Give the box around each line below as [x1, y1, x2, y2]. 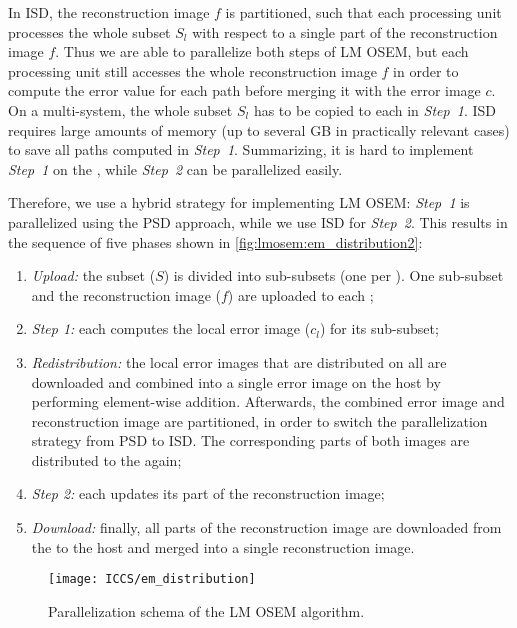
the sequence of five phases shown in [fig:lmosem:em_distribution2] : [8, 231, 423, 252]
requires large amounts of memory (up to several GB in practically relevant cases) [8, 119, 510, 140]
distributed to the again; [31, 449, 182, 470]
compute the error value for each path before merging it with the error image [8, 80, 481, 101]
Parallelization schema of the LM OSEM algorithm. [48, 600, 365, 621]
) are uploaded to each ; [227, 284, 374, 305]
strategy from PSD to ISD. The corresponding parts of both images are [31, 430, 470, 451]
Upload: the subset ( [31, 265, 156, 286]
